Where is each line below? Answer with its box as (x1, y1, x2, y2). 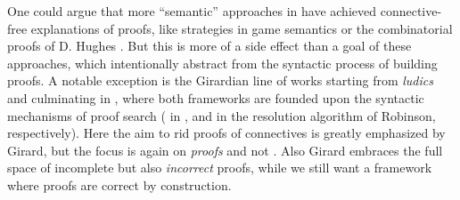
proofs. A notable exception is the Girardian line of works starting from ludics (7, 71, 433, 90)
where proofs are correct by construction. (7, 175, 232, 194)
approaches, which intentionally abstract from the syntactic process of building (7, 53, 438, 72)
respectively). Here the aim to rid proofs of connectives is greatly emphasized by (7, 124, 446, 142)
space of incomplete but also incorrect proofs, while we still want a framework (7, 158, 432, 177)
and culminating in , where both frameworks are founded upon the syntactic (7, 88, 424, 107)
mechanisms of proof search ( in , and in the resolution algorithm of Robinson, (7, 106, 436, 124)
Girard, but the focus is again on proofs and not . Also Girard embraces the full (7, 140, 443, 159)
